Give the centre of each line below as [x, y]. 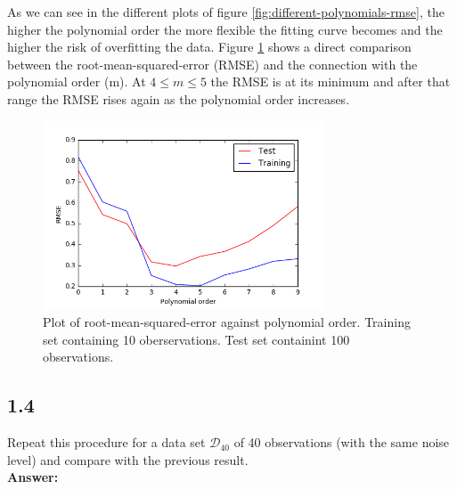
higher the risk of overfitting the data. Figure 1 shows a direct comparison [209, 47]
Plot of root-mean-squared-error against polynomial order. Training [227, 322]
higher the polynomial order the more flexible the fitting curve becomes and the [225, 29]
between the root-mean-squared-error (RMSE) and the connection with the [212, 64]
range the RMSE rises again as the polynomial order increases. [179, 98]
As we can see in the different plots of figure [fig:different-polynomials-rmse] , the [226, 12]
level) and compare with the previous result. [128, 459]
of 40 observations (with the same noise [342, 442]
